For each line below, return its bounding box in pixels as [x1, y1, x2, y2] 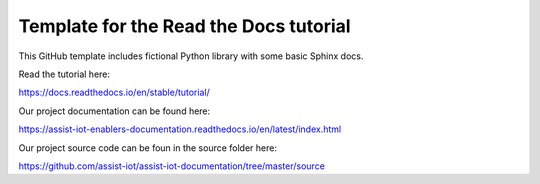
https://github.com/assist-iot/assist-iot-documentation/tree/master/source [18, 160, 325, 172]
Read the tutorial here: [18, 68, 110, 80]
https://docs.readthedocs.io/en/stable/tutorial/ [18, 86, 210, 99]
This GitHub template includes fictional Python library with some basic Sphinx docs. [18, 50, 364, 62]
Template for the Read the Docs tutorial [18, 15, 351, 37]
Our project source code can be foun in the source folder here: [18, 141, 277, 154]
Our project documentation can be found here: [18, 105, 211, 117]
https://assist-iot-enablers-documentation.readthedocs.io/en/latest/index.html [18, 123, 342, 135]
